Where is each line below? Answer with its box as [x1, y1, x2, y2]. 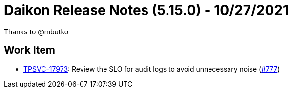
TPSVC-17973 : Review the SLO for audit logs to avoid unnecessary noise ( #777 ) [23, 64, 280, 73]
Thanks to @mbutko [4, 27, 69, 36]
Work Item [4, 44, 56, 57]
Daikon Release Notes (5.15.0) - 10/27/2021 [4, 2, 289, 18]
